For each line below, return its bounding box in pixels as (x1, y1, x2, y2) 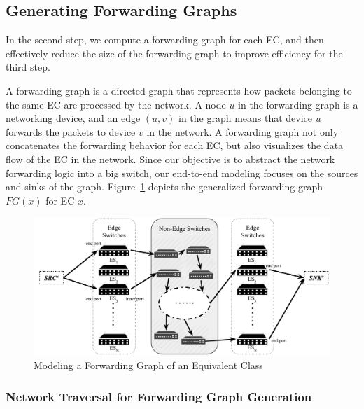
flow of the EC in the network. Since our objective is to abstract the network (6, 151, 335, 166)
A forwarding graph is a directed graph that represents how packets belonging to (6, 83, 352, 97)
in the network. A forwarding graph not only (146, 124, 339, 139)
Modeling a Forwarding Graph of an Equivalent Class (34, 358, 263, 373)
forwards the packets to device (6, 124, 136, 139)
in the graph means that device (178, 111, 313, 125)
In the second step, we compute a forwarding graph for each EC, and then (6, 32, 324, 47)
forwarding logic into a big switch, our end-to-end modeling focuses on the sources (6, 165, 358, 180)
